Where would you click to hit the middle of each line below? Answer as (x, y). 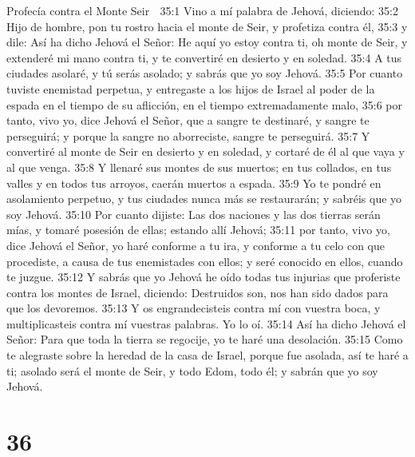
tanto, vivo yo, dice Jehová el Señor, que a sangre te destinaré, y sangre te (188, 120)
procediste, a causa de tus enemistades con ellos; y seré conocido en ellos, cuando (205, 261)
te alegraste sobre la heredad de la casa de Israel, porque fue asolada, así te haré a (207, 355)
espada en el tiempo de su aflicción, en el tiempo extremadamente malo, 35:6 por (205, 104)
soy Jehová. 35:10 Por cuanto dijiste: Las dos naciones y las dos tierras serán (194, 214)
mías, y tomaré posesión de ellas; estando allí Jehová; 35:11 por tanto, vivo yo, (198, 230)
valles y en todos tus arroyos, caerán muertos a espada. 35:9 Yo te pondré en (194, 183)
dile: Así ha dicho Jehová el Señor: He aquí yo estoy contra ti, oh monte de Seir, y (207, 42)
